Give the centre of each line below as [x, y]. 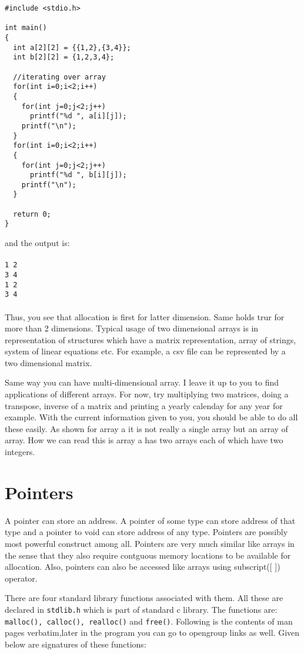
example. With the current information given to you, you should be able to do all [151, 417]
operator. [21, 578]
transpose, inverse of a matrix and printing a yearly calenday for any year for [144, 405]
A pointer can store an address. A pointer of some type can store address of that [150, 520]
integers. [20, 452]
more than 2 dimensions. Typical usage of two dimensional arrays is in [132, 328]
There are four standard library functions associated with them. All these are [144, 598]
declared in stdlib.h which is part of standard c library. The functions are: [141, 609]
